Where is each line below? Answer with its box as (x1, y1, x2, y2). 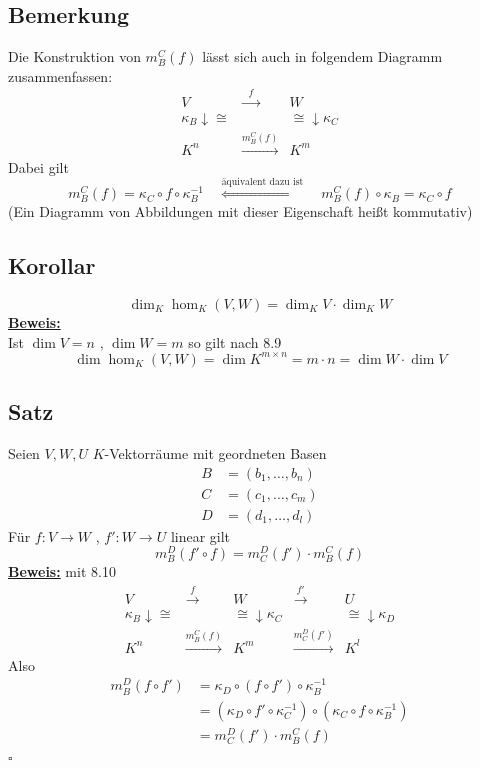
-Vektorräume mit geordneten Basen (104, 442, 327, 463)
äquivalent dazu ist (221, 177, 304, 188)
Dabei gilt (8, 156, 69, 177)
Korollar (8, 250, 96, 281)
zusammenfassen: (8, 65, 113, 86)
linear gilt (170, 525, 231, 546)
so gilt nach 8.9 (188, 331, 282, 352)
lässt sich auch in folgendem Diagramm (202, 46, 443, 67)
